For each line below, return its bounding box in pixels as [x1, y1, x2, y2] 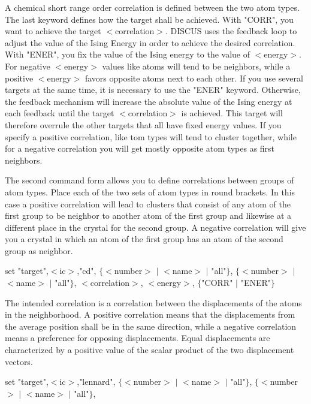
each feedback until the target [5, 107, 114, 119]
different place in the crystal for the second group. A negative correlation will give [5, 221, 306, 233]
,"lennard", [77, 375, 116, 388]
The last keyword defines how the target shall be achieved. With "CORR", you [5, 13, 294, 25]
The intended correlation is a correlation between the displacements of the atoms [5, 296, 302, 309]
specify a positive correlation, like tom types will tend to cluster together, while [5, 130, 297, 143]
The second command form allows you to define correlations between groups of [5, 174, 294, 186]
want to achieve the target [5, 25, 101, 37]
